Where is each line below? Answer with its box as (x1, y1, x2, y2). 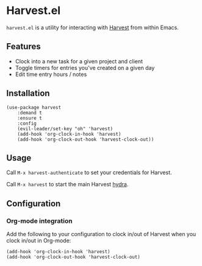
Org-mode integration (6, 217, 73, 225)
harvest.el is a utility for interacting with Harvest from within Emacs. (6, 24, 179, 31)
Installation (6, 88, 50, 99)
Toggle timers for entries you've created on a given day (15, 64, 155, 71)
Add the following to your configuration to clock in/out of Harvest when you (6, 231, 197, 238)
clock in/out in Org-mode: (6, 237, 71, 244)
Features (6, 41, 41, 52)
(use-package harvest (6, 104, 62, 110)
